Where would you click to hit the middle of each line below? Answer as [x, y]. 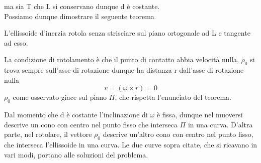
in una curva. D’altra [220, 124]
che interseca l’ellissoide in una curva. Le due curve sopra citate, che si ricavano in [131, 145]
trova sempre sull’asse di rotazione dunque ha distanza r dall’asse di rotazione [124, 70]
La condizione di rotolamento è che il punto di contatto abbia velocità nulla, [121, 59]
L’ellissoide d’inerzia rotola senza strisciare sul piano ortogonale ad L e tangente [127, 33]
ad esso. [16, 42]
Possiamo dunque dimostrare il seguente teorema [79, 16]
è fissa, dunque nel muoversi [200, 115]
